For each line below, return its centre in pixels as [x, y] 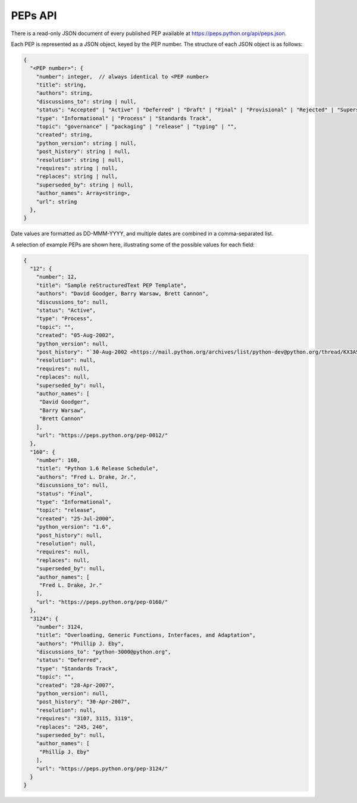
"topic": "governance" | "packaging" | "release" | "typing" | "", [137, 127]
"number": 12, [57, 277]
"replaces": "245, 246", [72, 727]
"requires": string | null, [77, 168]
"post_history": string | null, [83, 151]
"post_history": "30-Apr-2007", [83, 702]
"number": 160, [58, 460]
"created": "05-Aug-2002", [76, 335]
